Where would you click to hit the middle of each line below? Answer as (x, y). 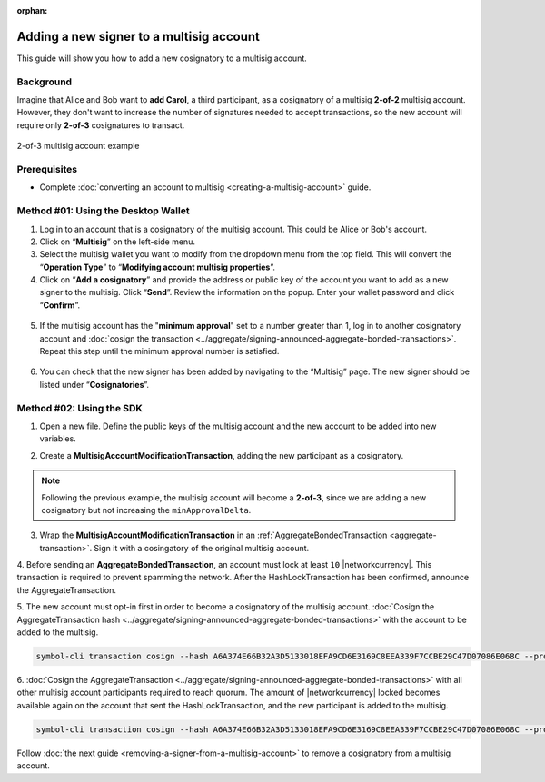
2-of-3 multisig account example (78, 146)
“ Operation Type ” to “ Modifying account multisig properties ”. (158, 267)
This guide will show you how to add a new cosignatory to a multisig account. (162, 58)
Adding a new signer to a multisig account (139, 36)
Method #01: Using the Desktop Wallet (103, 211)
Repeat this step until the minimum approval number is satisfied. (159, 351)
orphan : (32, 10)
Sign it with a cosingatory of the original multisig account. (202, 548)
